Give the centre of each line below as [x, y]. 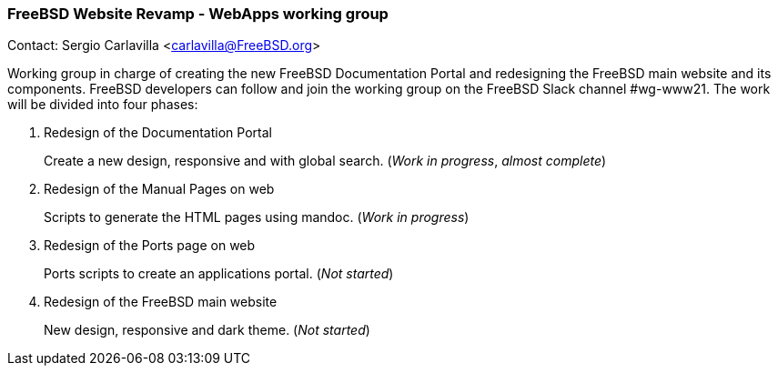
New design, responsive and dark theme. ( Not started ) [207, 330]
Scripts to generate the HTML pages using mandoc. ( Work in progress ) [257, 217]
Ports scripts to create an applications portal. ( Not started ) [219, 274]
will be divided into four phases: [103, 105]
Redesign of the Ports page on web [150, 246]
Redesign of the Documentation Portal [158, 133]
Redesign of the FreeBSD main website [161, 302]
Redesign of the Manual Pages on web [159, 189]
